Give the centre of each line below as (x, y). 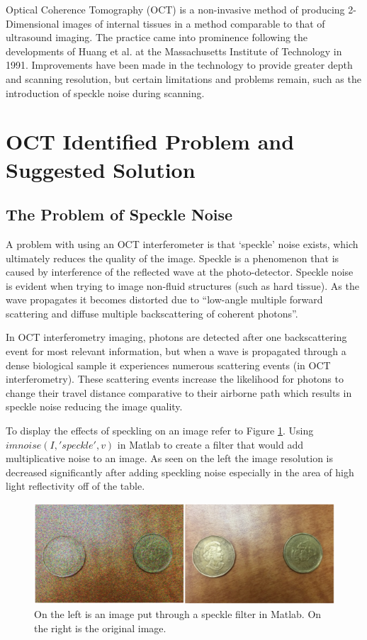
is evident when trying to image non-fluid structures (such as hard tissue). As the (182, 285)
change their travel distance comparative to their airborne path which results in (179, 392)
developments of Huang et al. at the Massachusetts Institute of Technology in (174, 51)
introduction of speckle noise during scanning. (105, 92)
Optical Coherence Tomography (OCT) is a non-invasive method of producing (175, 9)
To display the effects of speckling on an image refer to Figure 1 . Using (160, 431)
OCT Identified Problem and (150, 141)
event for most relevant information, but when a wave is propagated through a (176, 351)
